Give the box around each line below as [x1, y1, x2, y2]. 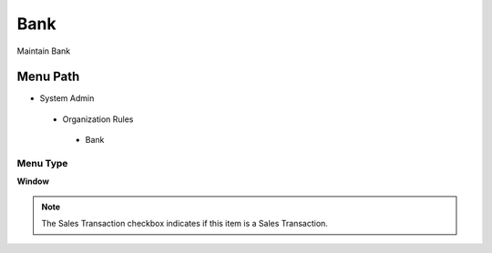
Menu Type [16, 157, 68, 169]
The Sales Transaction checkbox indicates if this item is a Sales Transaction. [41, 218, 328, 229]
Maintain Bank [16, 46, 71, 56]
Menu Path [16, 69, 80, 85]
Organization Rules [62, 114, 134, 125]
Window [16, 176, 50, 187]
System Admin [39, 93, 95, 104]
